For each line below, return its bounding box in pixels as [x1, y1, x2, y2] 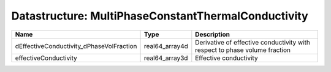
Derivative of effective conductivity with [195, 38, 311, 46]
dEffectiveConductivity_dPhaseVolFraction [15, 41, 137, 50]
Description [195, 30, 230, 38]
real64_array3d [144, 54, 188, 62]
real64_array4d [144, 41, 188, 50]
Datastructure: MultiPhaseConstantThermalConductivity [11, 9, 308, 23]
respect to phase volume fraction [195, 46, 291, 54]
